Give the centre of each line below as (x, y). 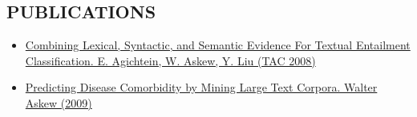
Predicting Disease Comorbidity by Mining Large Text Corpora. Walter (201, 87)
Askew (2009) (59, 102)
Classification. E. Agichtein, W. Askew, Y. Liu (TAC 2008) (170, 60)
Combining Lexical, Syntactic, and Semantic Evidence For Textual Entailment (218, 45)
